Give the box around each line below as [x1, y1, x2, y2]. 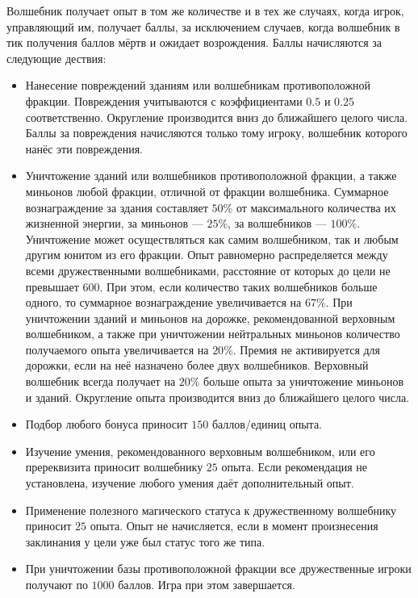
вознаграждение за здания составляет [25, 199, 208, 215]
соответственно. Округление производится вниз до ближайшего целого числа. [25, 108, 408, 125]
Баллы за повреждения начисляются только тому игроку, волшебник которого [25, 124, 408, 141]
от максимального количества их [236, 199, 396, 215]
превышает [25, 278, 79, 295]
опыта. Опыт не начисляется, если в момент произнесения [90, 517, 378, 534]
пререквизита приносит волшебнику [25, 458, 203, 475]
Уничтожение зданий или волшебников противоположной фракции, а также [25, 167, 397, 184]
